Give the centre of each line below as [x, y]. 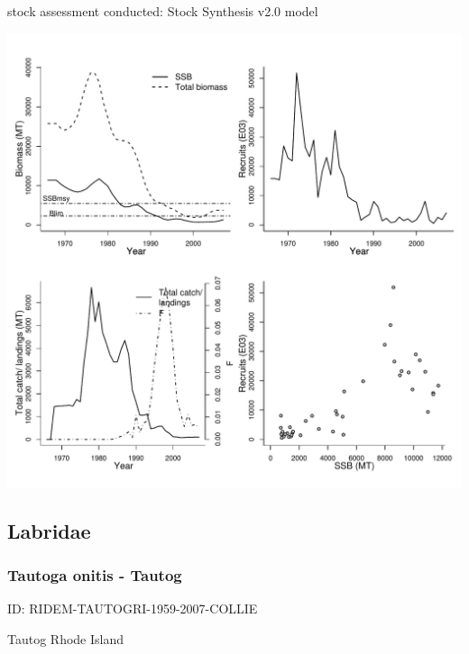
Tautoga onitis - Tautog [95, 574]
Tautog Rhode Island [66, 638]
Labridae [49, 530]
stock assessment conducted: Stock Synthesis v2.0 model [163, 11]
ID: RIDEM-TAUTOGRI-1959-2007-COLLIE [133, 609]
